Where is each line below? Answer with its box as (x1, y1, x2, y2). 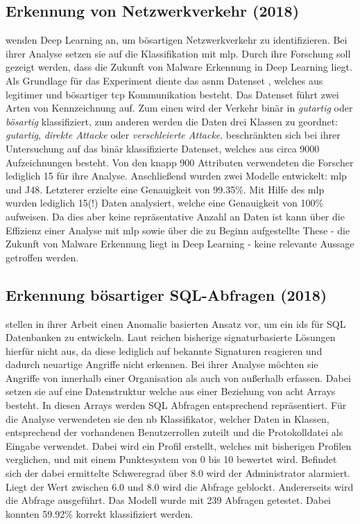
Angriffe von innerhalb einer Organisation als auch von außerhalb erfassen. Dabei (6, 370, 351, 385)
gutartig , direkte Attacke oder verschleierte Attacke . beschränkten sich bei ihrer (6, 128, 341, 142)
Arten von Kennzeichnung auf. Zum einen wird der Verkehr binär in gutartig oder (6, 101, 353, 115)
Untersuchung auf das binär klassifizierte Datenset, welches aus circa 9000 (6, 141, 320, 155)
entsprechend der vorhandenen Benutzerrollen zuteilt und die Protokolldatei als (6, 425, 343, 439)
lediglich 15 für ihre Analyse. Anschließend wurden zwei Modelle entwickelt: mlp (6, 168, 347, 183)
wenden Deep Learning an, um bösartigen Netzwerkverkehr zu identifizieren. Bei (6, 33, 348, 47)
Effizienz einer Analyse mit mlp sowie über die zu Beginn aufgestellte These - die (6, 222, 350, 237)
